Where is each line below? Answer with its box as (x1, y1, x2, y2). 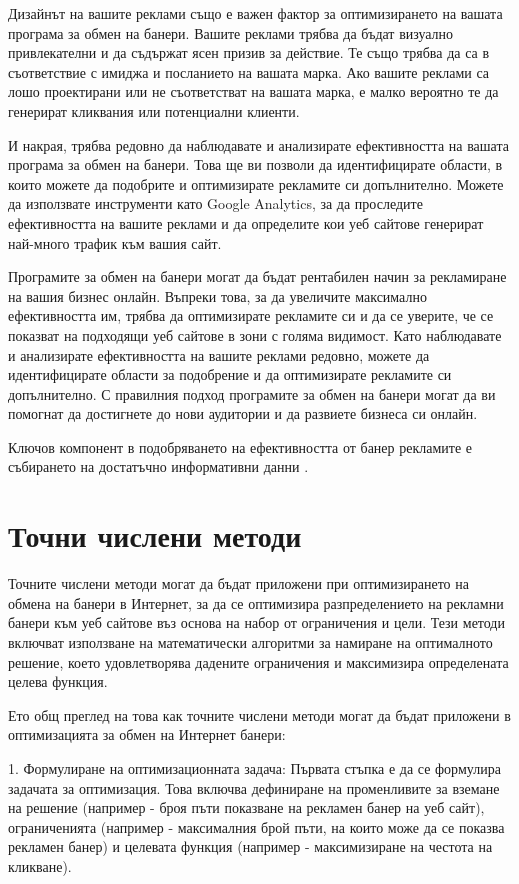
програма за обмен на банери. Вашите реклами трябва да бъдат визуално (8, 22, 454, 43)
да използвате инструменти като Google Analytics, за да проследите (8, 193, 423, 214)
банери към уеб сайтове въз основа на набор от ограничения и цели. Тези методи (8, 612, 505, 633)
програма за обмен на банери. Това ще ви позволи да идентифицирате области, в (8, 154, 503, 175)
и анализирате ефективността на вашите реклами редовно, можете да (8, 344, 430, 365)
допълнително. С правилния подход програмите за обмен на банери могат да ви (8, 383, 496, 404)
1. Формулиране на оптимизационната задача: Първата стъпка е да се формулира (8, 757, 501, 778)
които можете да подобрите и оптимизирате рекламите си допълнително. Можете (8, 173, 504, 194)
